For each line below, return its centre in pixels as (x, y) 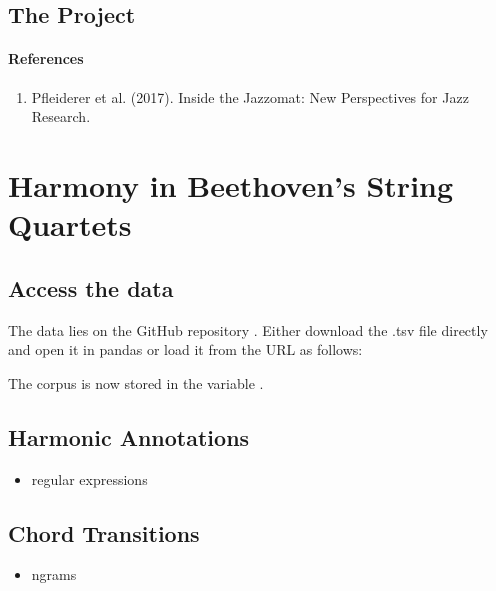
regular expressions (89, 478)
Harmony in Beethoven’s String (231, 184)
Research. (61, 116)
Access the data (91, 287)
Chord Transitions (104, 532)
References (46, 58)
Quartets (70, 224)
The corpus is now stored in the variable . (136, 382)
